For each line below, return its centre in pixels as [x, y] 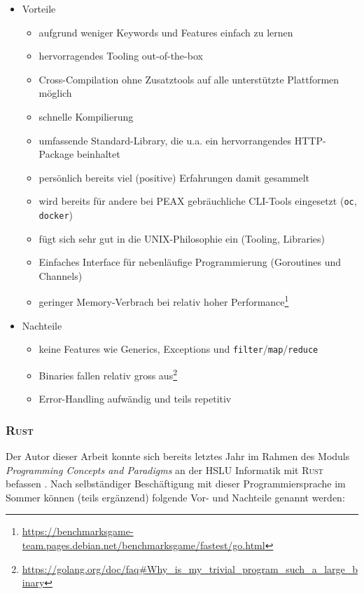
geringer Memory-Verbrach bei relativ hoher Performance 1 [164, 301]
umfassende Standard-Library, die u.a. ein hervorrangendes [165, 140]
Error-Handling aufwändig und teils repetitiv [135, 399]
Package [56, 154]
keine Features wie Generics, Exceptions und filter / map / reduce [178, 349]
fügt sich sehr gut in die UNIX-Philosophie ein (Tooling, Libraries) [182, 238]
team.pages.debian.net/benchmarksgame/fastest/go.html [143, 545]
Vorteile [39, 8]
